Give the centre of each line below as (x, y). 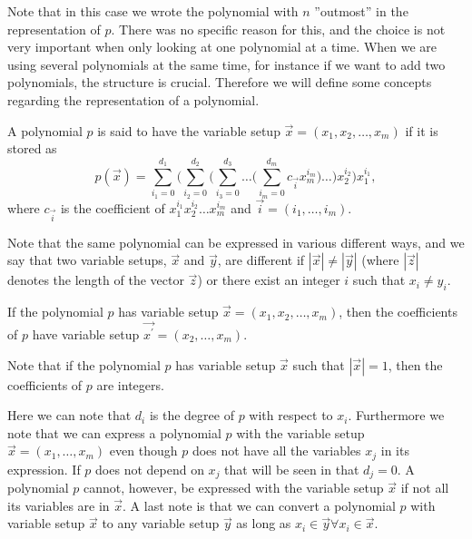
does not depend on (150, 469)
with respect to (291, 415)
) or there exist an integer (269, 280)
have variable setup (86, 333)
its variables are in (59, 505)
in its (395, 451)
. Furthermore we (396, 415)
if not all (425, 488)
